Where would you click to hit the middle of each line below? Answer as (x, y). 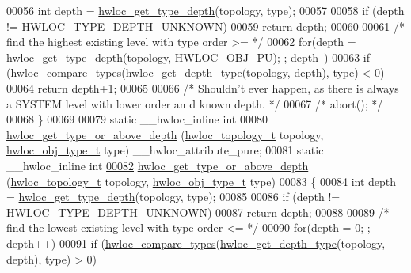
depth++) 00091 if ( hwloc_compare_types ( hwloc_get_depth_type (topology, (196, 243)
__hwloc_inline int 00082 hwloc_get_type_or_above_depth (158, 165)
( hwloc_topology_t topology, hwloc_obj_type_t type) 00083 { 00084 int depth (202, 181)
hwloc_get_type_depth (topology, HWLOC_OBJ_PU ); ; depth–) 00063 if (188, 57)
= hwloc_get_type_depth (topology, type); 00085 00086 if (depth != (173, 197)
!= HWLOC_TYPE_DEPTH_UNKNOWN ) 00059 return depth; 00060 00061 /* (205, 26)
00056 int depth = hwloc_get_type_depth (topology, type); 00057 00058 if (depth (205, 10)
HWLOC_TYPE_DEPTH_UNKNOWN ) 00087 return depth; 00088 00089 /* (198, 212)
